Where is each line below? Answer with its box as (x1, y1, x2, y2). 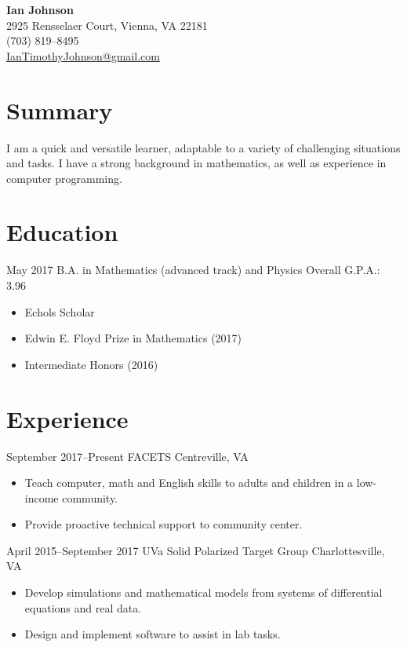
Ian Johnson (6, 2, 74, 17)
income (24, 489, 59, 506)
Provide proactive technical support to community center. (24, 516, 303, 532)
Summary (6, 93, 113, 126)
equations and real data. (24, 599, 142, 616)
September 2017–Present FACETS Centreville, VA (6, 448, 249, 464)
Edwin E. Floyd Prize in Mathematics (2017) (24, 330, 242, 346)
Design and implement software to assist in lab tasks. (24, 626, 281, 642)
